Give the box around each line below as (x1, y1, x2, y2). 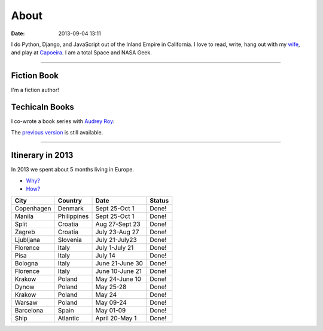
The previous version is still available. (11, 128, 103, 136)
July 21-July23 (95, 235, 137, 244)
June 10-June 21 (95, 266, 142, 275)
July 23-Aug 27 (95, 228, 139, 236)
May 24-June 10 (95, 275, 142, 283)
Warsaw (14, 298, 38, 307)
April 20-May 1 (95, 314, 137, 322)
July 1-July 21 (95, 243, 134, 252)
